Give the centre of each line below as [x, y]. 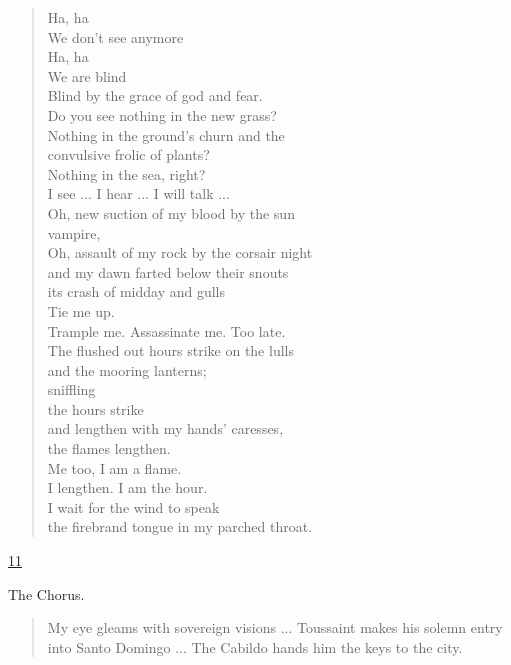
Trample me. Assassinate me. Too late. [166, 330]
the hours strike [95, 408]
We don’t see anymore [115, 36]
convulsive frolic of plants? [128, 154]
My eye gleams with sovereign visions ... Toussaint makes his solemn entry [275, 627]
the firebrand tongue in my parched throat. [180, 526]
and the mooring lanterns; [127, 369]
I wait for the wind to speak [133, 506]
